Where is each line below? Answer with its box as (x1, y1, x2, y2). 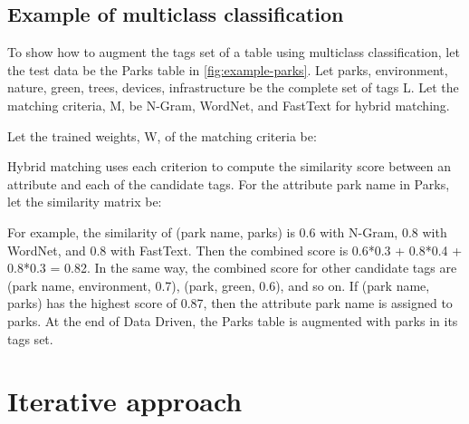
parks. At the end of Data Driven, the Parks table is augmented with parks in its (7, 311, 458, 330)
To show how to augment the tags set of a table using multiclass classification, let (7, 43, 460, 62)
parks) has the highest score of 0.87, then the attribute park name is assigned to (7, 294, 453, 313)
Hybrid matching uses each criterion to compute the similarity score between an (7, 157, 452, 176)
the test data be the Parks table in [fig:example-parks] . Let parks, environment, (7, 60, 448, 79)
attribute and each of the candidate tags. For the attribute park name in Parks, (7, 174, 450, 193)
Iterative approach (7, 382, 243, 419)
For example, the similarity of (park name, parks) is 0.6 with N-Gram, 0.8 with (7, 222, 447, 241)
